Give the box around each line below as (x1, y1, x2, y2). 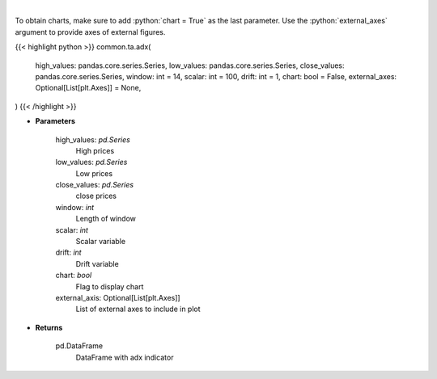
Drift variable (75, 259, 119, 268)
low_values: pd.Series (55, 158, 128, 167)
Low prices (75, 168, 113, 178)
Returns (35, 322, 63, 332)
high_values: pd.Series (55, 134, 131, 145)
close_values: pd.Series (55, 180, 134, 190)
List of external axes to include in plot (75, 304, 202, 314)
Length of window (75, 214, 137, 224)
